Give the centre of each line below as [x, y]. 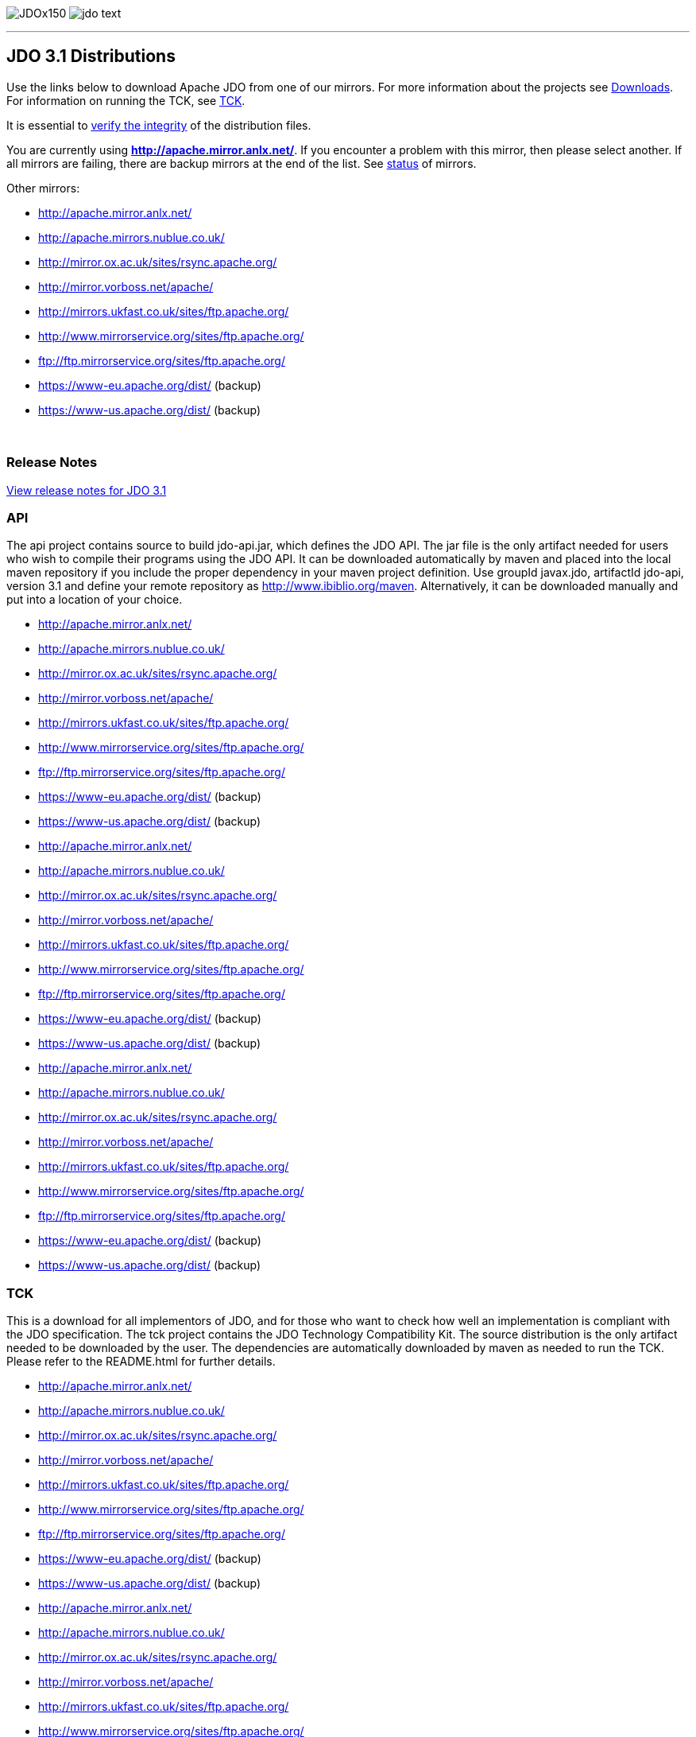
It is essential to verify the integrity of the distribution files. [159, 125]
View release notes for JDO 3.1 [87, 490]
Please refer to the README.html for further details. [141, 1362]
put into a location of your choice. [95, 600]
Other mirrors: [43, 188]
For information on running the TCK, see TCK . [126, 100]
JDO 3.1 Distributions [91, 56]
